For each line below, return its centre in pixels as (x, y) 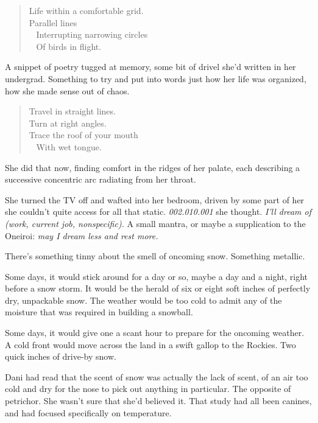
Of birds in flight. (69, 46)
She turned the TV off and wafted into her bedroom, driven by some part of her (155, 199)
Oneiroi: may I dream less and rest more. (82, 235)
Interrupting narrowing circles (92, 34)
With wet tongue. (69, 146)
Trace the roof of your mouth (83, 135)
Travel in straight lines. (72, 111)
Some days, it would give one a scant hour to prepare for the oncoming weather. (155, 333)
